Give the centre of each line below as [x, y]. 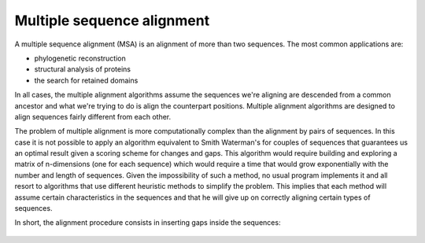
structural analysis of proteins [83, 69]
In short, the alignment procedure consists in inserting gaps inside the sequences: [148, 223]
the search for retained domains [86, 80]
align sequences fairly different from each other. [93, 116]
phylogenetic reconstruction [80, 58]
